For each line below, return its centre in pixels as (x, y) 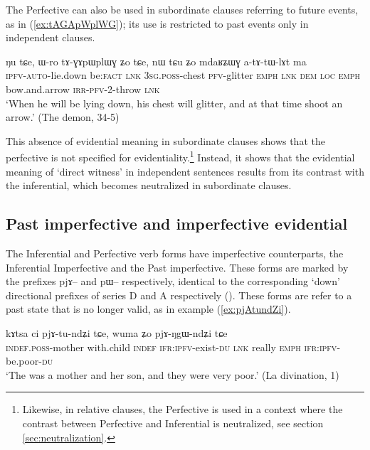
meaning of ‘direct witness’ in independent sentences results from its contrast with (185, 171)
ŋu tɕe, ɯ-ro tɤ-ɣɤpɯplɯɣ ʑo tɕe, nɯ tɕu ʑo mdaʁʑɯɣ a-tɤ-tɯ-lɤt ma (156, 61)
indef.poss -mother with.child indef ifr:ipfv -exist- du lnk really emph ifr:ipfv (171, 347)
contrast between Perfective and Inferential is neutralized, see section (173, 423)
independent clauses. (51, 37)
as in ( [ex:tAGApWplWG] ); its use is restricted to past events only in (157, 23)
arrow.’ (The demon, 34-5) (63, 117)
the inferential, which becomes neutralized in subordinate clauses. (149, 185)
